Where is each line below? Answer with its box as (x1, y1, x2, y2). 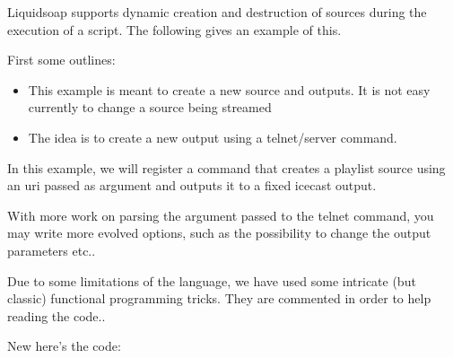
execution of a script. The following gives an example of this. (7, 20, 342, 39)
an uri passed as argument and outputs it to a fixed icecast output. (7, 176, 377, 195)
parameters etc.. (7, 240, 96, 259)
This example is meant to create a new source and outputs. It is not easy (28, 80, 431, 99)
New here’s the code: (7, 336, 121, 355)
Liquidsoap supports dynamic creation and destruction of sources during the (7, 3, 427, 21)
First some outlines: (7, 50, 116, 69)
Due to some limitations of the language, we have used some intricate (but (7, 271, 416, 290)
